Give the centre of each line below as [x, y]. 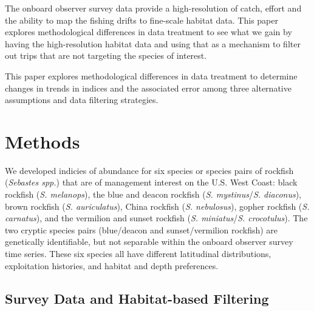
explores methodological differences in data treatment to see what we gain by [148, 32]
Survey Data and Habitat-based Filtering [137, 298]
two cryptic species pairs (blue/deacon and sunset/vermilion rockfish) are [142, 229]
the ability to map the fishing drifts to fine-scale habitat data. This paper [142, 20]
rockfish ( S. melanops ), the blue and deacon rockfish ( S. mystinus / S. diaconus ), [153, 194]
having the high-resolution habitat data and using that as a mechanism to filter [153, 43]
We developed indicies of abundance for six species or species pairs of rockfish [149, 170]
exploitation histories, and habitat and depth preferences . [112, 265]
